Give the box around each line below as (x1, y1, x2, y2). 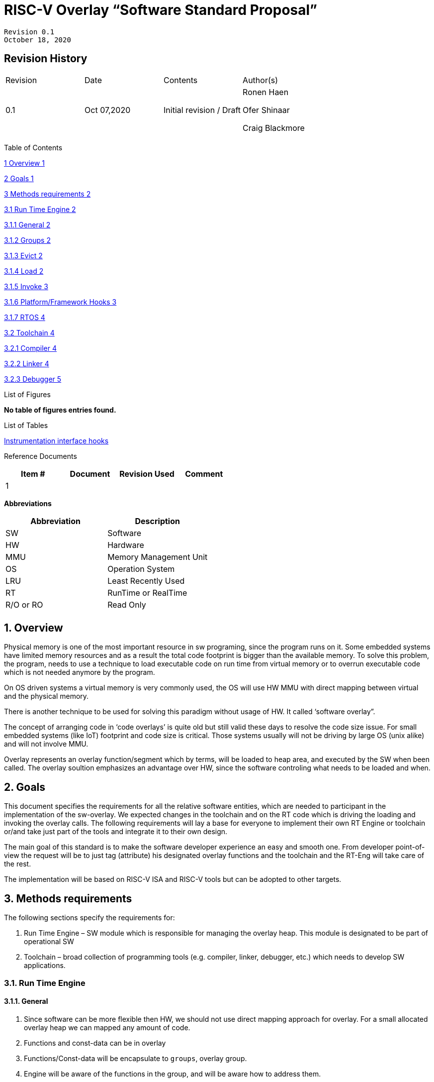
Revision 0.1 (4, 27, 55, 36)
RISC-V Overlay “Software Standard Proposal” (4, 1, 317, 18)
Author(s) (243, 75, 278, 85)
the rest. (4, 860, 31, 868)
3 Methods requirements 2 (4, 189, 91, 198)
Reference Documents (4, 451, 77, 460)
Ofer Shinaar (243, 105, 290, 115)
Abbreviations (4, 499, 52, 508)
